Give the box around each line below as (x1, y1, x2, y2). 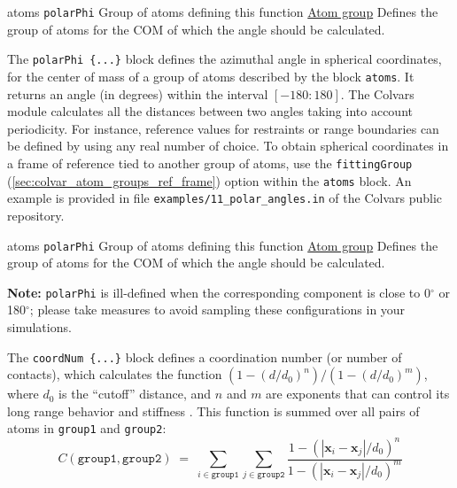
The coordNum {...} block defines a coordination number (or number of (7, 347, 402, 366)
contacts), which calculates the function (7, 365, 222, 383)
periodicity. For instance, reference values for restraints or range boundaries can (7, 119, 439, 137)
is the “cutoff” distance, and (58, 384, 212, 403)
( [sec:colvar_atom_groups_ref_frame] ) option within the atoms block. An (7, 171, 412, 190)
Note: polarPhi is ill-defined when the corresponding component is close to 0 (7, 283, 430, 301)
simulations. (7, 318, 72, 336)
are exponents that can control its (266, 384, 450, 403)
